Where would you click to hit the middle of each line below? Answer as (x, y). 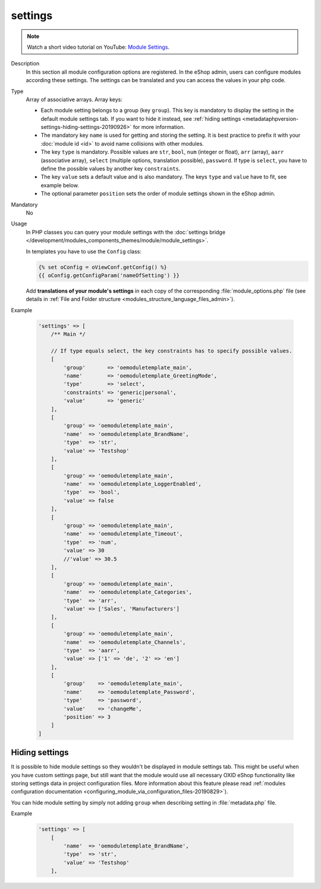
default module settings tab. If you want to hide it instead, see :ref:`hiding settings (141, 118)
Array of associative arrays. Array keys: (74, 99)
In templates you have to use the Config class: (84, 251)
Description (25, 64)
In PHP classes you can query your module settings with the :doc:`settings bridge (126, 232)
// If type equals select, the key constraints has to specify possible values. (171, 351)
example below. (60, 185)
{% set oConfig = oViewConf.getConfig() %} (103, 267)
